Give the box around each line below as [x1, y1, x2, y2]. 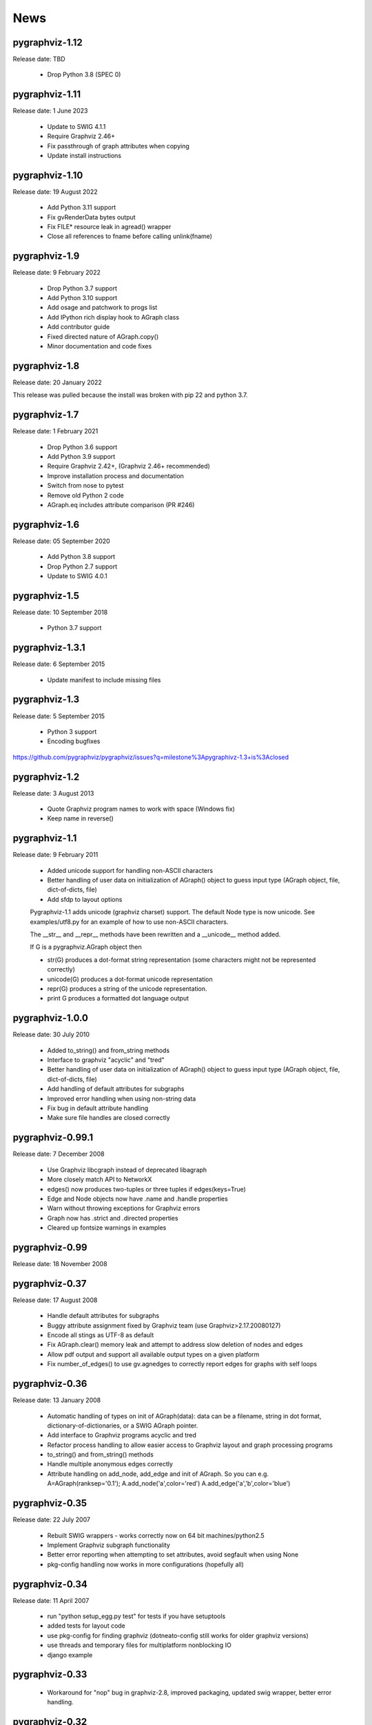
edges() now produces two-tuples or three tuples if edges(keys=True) [47, 1185, 246, 1193]
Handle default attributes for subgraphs [47, 1312, 160, 1320]
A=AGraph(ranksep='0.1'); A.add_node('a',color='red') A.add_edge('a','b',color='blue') [47, 1479, 291, 1488]
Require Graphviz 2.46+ [47, 132, 116, 141]
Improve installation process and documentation [47, 471, 184, 480]
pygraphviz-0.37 [12, 1277, 87, 1290]
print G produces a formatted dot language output [47, 994, 189, 1003]
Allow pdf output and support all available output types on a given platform [47, 1350, 260, 1359]
